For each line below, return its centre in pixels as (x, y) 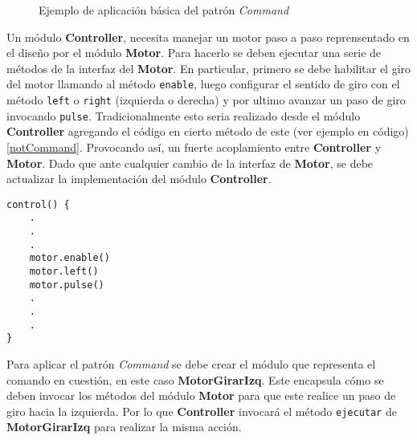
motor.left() (64, 271)
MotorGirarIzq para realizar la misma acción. (124, 427)
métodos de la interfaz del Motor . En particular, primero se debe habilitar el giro (209, 68)
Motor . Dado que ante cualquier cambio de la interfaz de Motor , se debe (190, 163)
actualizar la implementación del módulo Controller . (139, 179)
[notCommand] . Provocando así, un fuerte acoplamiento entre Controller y (194, 147)
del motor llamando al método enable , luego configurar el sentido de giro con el (203, 84)
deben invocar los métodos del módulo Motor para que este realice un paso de (201, 395)
